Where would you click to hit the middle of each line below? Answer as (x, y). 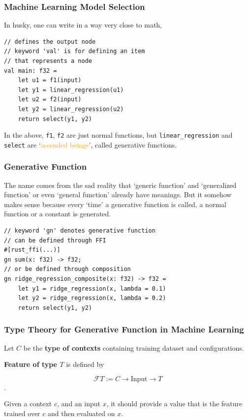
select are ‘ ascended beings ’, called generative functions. (91, 144)
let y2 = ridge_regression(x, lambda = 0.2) (92, 298)
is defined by (85, 364)
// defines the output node (50, 42)
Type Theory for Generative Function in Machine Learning (124, 329)
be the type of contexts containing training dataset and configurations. (134, 347)
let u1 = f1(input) (50, 80)
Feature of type (31, 364)
